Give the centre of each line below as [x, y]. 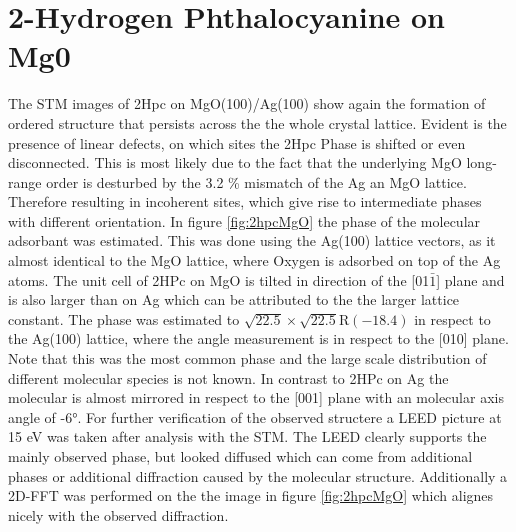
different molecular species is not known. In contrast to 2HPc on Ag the [228, 377]
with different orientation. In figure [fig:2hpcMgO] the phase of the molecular [244, 220]
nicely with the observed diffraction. [118, 514]
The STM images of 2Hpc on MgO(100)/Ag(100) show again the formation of [247, 103]
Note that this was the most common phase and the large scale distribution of [247, 358]
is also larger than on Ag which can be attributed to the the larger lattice [234, 299]
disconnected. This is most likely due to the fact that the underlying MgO [235, 162]
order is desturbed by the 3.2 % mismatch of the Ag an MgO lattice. [256, 181]
